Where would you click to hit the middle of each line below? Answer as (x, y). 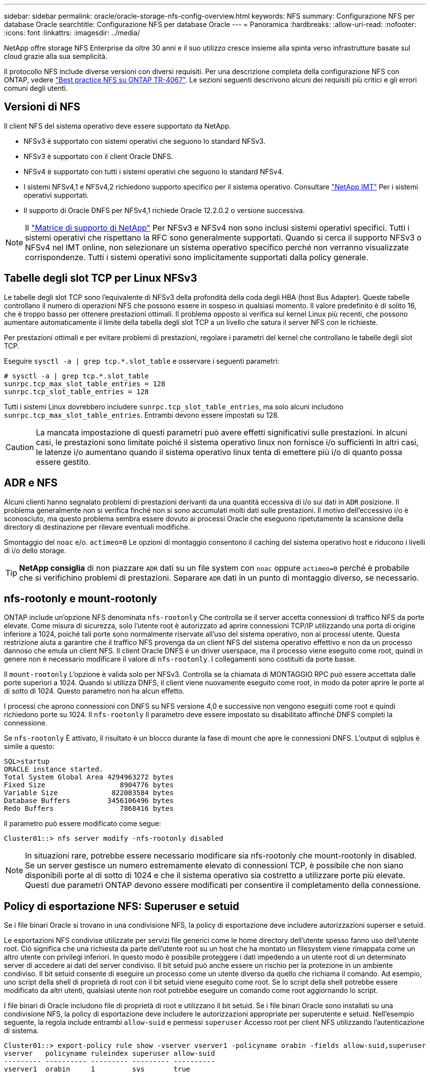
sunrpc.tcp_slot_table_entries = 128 (77, 391)
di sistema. (21, 1031)
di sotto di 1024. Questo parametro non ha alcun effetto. (94, 691)
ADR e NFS (31, 483)
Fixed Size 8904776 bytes (89, 785)
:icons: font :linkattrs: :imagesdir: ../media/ (72, 33)
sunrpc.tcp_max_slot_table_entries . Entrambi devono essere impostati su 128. (142, 415)
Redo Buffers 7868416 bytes (89, 809)
